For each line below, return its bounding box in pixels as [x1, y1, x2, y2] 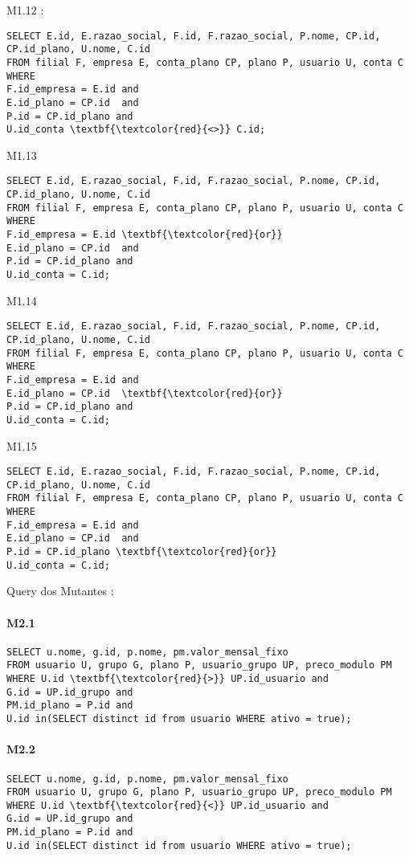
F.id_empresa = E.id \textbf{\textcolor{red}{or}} [6, 229, 283, 241]
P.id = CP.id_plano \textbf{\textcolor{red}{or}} [6, 546, 277, 558]
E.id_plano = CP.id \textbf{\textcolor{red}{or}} [6, 387, 283, 399]
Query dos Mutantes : [6, 582, 114, 599]
